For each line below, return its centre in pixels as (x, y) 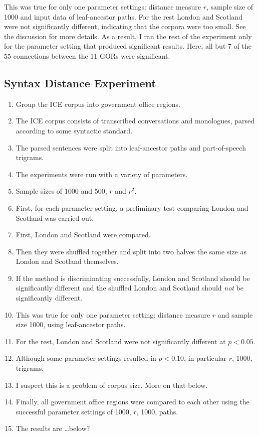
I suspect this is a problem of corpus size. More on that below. (112, 385)
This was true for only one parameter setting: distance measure (113, 314)
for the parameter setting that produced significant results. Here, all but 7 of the (128, 46)
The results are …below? (53, 428)
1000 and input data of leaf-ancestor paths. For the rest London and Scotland (123, 16)
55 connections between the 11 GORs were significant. (87, 55)
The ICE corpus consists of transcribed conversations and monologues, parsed (135, 121)
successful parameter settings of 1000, (73, 411)
